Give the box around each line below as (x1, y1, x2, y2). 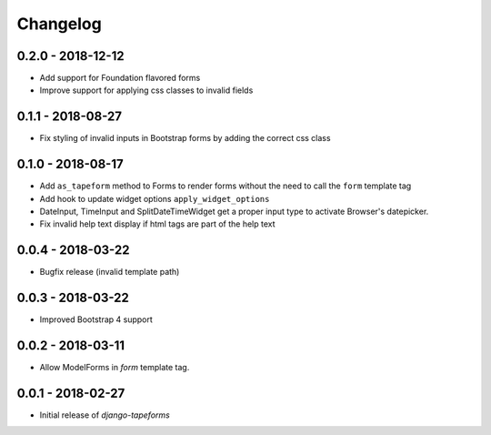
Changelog (16, 14, 102, 34)
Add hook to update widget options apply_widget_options (39, 193, 270, 204)
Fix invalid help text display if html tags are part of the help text (39, 218, 276, 229)
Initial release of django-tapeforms (39, 410, 170, 420)
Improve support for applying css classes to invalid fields (39, 85, 254, 96)
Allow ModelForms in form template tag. (39, 362, 190, 373)
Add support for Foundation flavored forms (39, 73, 201, 84)
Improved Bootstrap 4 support (39, 314, 154, 325)
